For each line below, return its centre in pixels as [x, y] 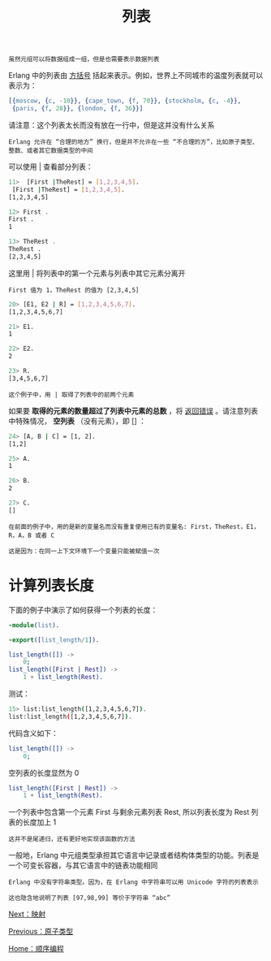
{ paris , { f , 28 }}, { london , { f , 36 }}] [77, 109]
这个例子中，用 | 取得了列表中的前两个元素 [71, 395]
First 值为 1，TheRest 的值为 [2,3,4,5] [74, 290]
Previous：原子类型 [41, 932]
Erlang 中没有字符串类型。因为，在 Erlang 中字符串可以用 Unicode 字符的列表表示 [133, 882]
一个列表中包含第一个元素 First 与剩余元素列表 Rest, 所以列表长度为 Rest [129, 812]
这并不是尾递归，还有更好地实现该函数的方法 [72, 839]
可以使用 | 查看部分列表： [51, 167]
